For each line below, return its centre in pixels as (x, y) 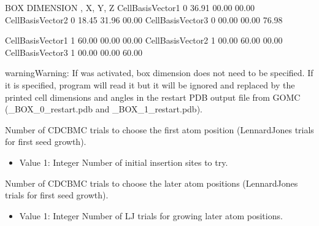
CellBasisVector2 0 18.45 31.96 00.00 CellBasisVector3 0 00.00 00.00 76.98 (144, 19)
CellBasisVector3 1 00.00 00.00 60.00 (74, 52)
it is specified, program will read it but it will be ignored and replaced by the (150, 84)
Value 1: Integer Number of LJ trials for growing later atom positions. (151, 215)
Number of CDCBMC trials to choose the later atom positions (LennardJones (152, 183)
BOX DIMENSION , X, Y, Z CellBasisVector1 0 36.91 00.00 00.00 (130, 7)
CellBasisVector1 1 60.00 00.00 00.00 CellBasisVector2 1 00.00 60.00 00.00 (144, 40)
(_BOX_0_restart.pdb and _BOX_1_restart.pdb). (104, 109)
